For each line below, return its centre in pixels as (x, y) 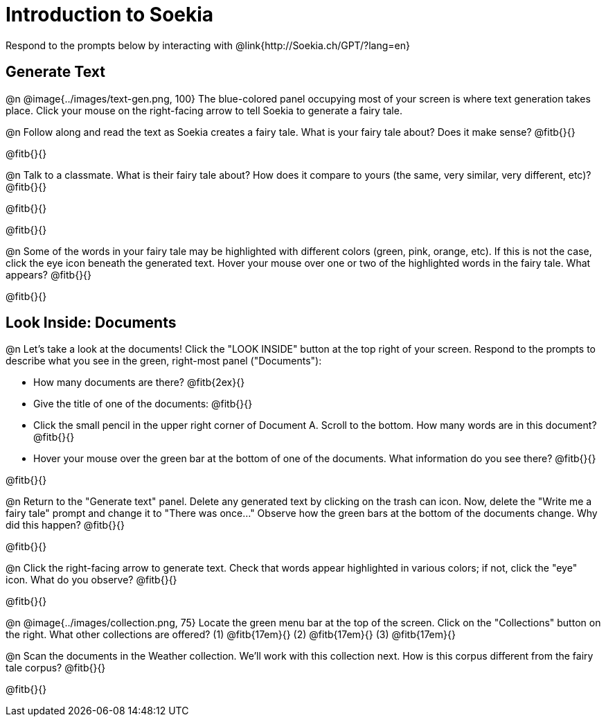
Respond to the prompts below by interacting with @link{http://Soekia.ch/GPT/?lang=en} (208, 45)
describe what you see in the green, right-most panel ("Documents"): (164, 361)
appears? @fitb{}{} (49, 274)
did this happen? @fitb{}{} (65, 525)
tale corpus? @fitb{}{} (56, 668)
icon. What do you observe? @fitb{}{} (91, 580)
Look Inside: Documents (91, 323)
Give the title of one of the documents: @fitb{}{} (143, 404)
